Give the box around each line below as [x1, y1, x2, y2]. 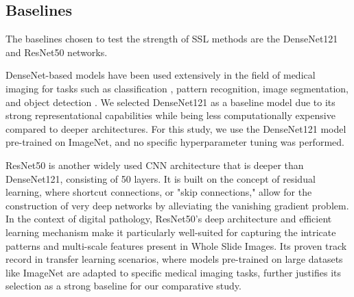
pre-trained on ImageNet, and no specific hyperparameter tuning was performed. [5, 135, 344, 149]
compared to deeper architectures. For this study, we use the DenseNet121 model [5, 121, 346, 135]
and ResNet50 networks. [5, 44, 108, 59]
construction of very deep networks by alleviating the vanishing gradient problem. [5, 198, 349, 212]
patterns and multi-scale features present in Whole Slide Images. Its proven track [5, 238, 347, 253]
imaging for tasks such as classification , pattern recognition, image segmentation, [5, 81, 349, 95]
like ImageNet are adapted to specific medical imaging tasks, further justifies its [5, 265, 341, 279]
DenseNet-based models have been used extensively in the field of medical [5, 68, 316, 82]
